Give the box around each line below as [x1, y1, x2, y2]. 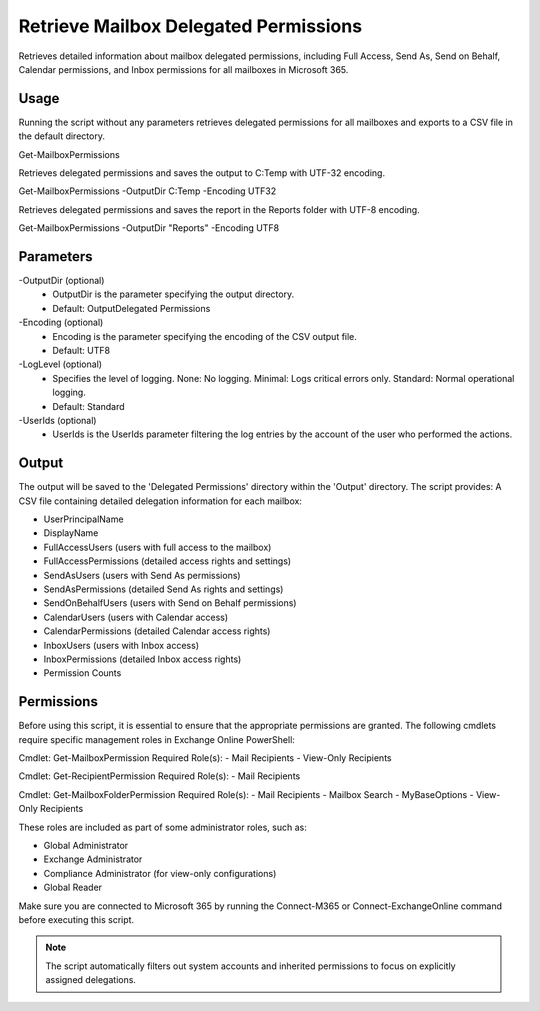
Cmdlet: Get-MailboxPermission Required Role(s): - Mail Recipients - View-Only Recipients [18, 752, 392, 764]
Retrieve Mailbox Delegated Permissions [18, 15, 363, 37]
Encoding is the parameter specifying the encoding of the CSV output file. [52, 330, 357, 342]
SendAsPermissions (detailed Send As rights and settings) [43, 583, 284, 595]
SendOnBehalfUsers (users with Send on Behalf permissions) [43, 597, 297, 609]
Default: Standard [52, 400, 125, 412]
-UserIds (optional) [18, 415, 97, 426]
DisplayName [43, 527, 99, 539]
